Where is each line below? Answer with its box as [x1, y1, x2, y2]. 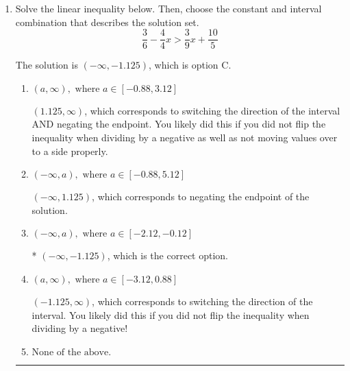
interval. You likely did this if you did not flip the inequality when [32, 307, 310, 322]
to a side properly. [32, 143, 108, 158]
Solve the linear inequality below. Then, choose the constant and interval [15, 1, 322, 15]
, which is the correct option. [107, 248, 229, 263]
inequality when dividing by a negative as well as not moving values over [32, 130, 338, 145]
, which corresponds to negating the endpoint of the [92, 189, 310, 204]
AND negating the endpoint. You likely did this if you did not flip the [32, 117, 326, 131]
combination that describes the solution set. [15, 14, 199, 29]
